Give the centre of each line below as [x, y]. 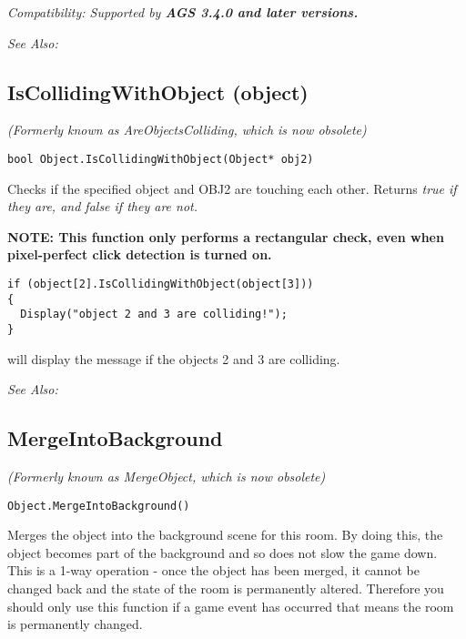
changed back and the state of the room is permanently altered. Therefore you [226, 588]
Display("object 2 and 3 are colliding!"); [154, 314]
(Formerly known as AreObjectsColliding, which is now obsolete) [187, 130]
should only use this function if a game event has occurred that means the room [231, 606]
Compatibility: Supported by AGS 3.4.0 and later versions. [183, 12]
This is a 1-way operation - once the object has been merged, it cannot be [213, 570]
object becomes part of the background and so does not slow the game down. [223, 552]
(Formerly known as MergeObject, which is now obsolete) [167, 477]
